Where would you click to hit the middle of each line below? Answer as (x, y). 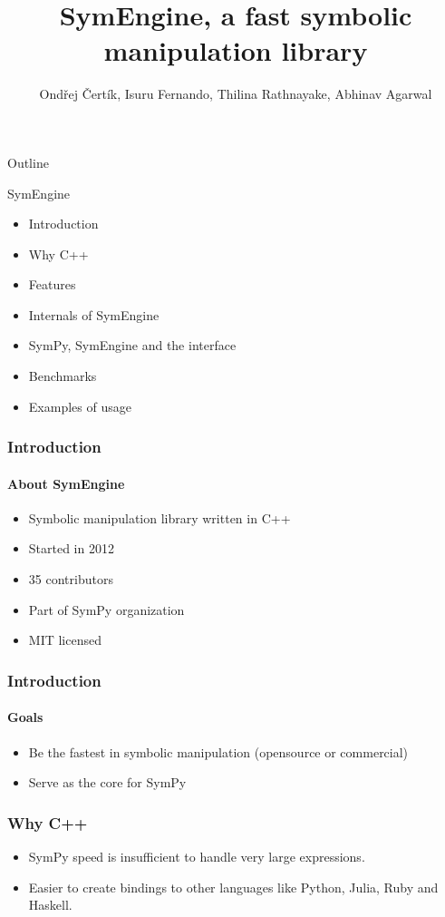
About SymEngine (66, 483)
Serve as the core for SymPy (107, 782)
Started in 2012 (71, 548)
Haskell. (50, 905)
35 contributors (71, 579)
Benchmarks (63, 376)
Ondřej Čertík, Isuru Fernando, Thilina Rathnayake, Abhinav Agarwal (236, 94)
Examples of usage (80, 406)
